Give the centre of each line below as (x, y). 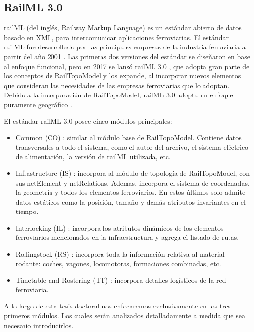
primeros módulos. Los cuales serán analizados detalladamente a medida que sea (125, 316)
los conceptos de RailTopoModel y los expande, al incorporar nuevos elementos (123, 76)
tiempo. (27, 211)
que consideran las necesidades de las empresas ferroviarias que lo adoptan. (117, 85)
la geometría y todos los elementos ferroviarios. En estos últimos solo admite (130, 192)
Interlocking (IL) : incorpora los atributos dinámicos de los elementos (119, 227)
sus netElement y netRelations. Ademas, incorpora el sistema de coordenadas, (132, 182)
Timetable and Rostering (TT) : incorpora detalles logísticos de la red (121, 280)
